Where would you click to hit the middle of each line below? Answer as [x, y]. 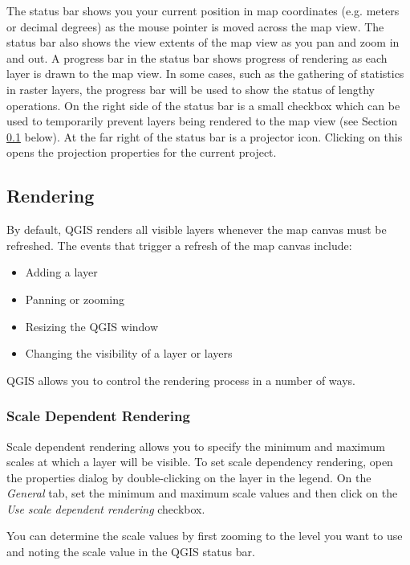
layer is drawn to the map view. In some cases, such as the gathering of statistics [205, 74]
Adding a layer [61, 272]
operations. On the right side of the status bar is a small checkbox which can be [203, 105]
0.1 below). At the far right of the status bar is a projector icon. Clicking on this [205, 136]
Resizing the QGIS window [92, 326]
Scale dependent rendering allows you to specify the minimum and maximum [196, 446]
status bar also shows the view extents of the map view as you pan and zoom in [203, 42]
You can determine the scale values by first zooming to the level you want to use [205, 536]
